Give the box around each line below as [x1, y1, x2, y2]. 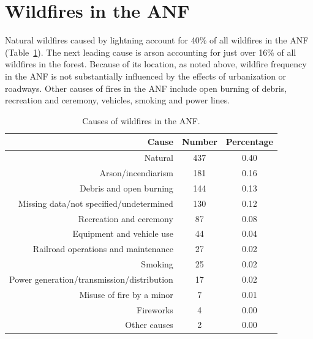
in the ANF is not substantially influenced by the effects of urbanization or [5, 69, 287, 82]
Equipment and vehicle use [72, 227, 173, 240]
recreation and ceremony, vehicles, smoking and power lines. [5, 94, 230, 106]
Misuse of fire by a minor [79, 288, 173, 300]
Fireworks [137, 303, 173, 316]
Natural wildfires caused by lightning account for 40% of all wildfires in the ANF [5, 34, 309, 47]
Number [181, 135, 217, 148]
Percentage [225, 135, 273, 148]
